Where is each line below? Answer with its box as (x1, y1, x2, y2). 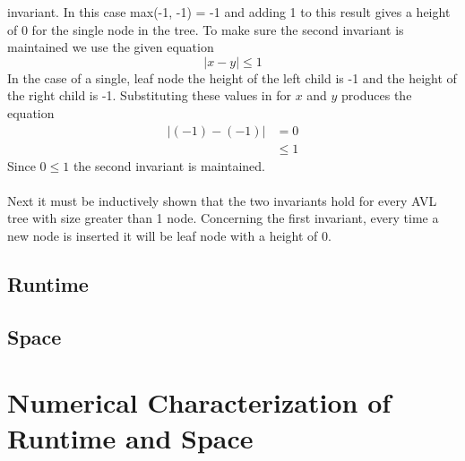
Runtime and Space (7, 419, 254, 456)
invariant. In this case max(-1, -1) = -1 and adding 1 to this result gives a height (7, 3, 451, 21)
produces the (341, 86, 412, 105)
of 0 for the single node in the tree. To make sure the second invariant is (7, 20, 404, 38)
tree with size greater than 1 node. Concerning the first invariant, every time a (7, 209, 439, 227)
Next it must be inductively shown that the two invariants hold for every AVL (7, 191, 437, 209)
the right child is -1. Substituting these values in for (7, 86, 291, 105)
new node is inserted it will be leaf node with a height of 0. (7, 226, 332, 244)
